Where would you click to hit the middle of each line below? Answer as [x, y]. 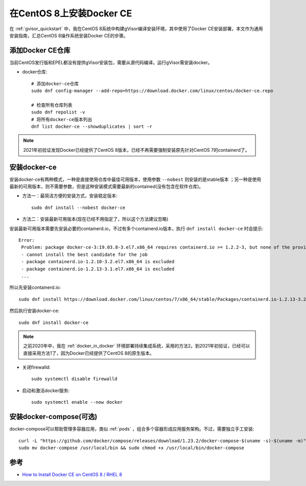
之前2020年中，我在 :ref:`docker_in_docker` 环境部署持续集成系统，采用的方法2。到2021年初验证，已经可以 [136, 346]
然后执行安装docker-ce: [34, 311]
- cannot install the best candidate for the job [84, 254]
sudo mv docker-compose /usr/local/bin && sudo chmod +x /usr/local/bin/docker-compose [132, 448]
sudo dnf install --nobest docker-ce [79, 207]
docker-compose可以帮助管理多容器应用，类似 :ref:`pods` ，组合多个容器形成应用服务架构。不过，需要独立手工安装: [132, 429]
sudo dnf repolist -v [58, 112]
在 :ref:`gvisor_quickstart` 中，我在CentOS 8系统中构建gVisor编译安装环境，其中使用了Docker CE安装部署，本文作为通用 [136, 29]
